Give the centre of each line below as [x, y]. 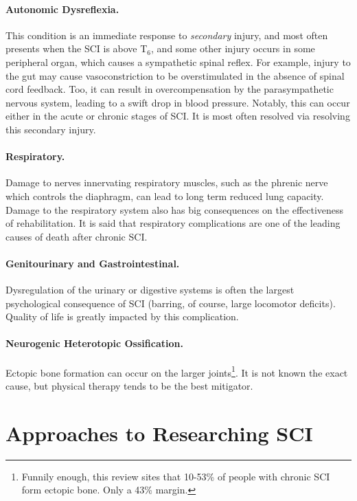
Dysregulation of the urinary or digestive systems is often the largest [150, 290]
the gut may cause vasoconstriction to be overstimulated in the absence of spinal [175, 75]
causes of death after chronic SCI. [77, 236]
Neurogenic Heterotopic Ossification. [94, 343]
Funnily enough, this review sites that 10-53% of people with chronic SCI [176, 476]
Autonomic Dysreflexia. [62, 9]
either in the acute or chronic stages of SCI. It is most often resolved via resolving [178, 116]
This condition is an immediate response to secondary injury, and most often [167, 35]
